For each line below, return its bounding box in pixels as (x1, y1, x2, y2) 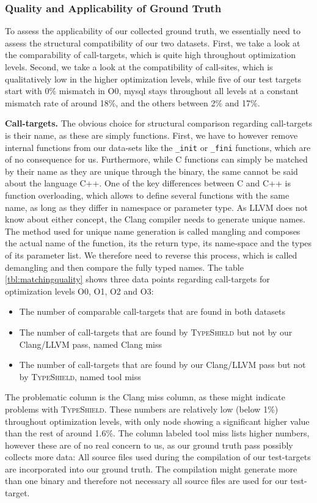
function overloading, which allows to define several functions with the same (5, 189, 290, 201)
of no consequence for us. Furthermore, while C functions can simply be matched (5, 153, 308, 166)
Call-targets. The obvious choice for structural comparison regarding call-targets (5, 117, 312, 130)
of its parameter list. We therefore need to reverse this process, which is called (5, 248, 297, 261)
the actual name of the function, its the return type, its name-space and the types (5, 237, 312, 249)
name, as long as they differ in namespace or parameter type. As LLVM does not (5, 200, 308, 213)
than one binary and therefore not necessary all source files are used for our (5, 474, 288, 487)
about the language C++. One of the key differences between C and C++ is (5, 177, 291, 189)
